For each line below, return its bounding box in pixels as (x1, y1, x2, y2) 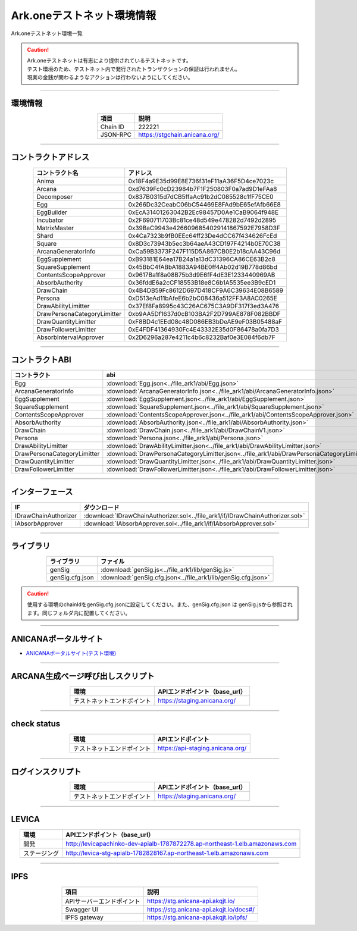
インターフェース (11, 487, 73, 497)
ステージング (23, 850, 59, 858)
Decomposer (36, 192, 73, 200)
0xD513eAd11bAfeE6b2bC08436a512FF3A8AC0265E (128, 294, 278, 302)
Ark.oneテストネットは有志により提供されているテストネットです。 (27, 57, 192, 64)
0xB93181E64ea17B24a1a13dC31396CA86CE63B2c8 (128, 255, 276, 263)
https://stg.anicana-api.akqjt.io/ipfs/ (146, 913, 248, 921)
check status (11, 719, 61, 729)
